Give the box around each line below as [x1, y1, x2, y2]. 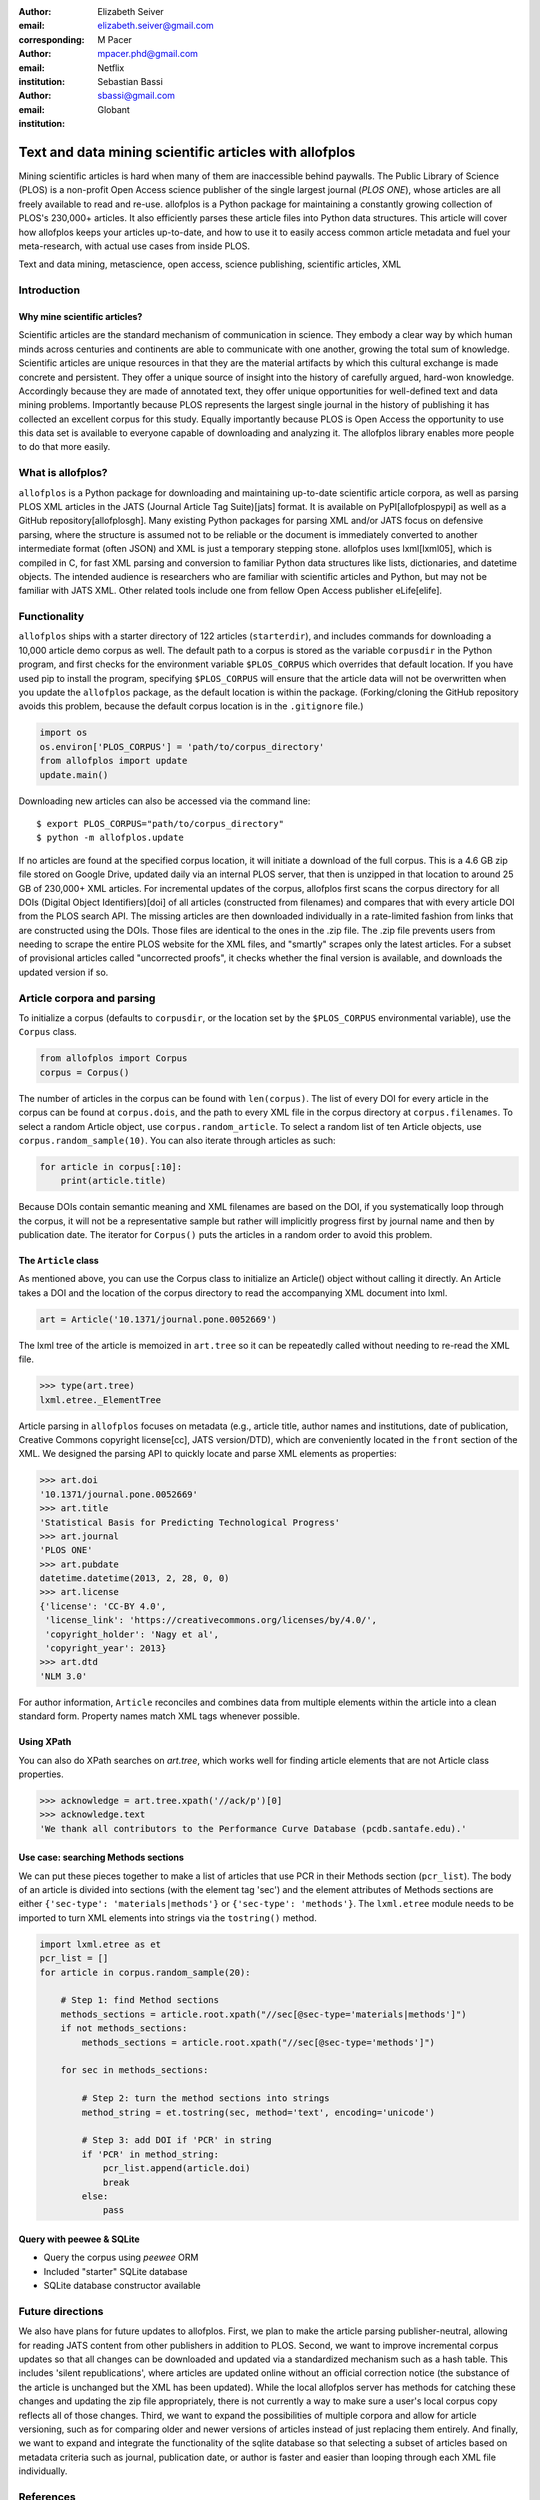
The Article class [18, 1255, 99, 1267]
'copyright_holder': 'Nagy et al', [45, 1628, 220, 1640]
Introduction [18, 283, 80, 297]
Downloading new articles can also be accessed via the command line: [18, 795, 311, 807]
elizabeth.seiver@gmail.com [97, 20, 214, 32]
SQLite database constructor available [43, 2280, 201, 2292]
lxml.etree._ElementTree [39, 1394, 162, 1405]
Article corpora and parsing [18, 991, 156, 1005]
